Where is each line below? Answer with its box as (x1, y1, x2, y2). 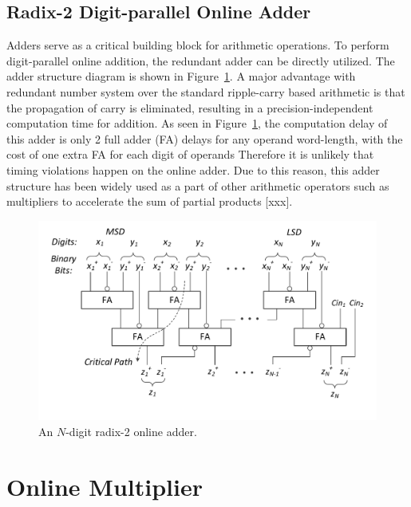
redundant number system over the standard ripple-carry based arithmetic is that (6, 83, 405, 100)
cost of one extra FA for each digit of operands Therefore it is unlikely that (6, 146, 374, 163)
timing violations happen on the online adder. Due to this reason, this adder (6, 161, 380, 178)
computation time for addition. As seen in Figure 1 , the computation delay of (6, 115, 388, 132)
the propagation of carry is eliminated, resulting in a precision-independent (6, 99, 373, 116)
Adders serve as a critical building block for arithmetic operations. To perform (6, 37, 389, 53)
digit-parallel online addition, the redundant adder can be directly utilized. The (6, 52, 395, 69)
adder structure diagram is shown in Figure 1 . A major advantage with (6, 68, 356, 84)
